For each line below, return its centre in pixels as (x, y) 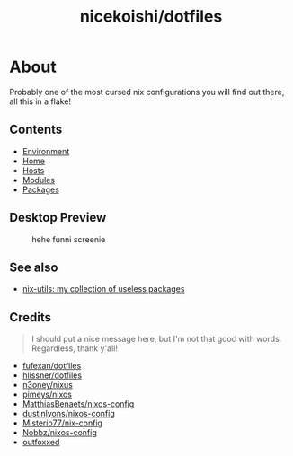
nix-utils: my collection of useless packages (103, 289)
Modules (39, 180)
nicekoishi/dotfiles (151, 17)
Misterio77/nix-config (62, 423)
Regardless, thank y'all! (75, 348)
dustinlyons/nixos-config (68, 414)
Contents (36, 130)
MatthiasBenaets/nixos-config (78, 404)
